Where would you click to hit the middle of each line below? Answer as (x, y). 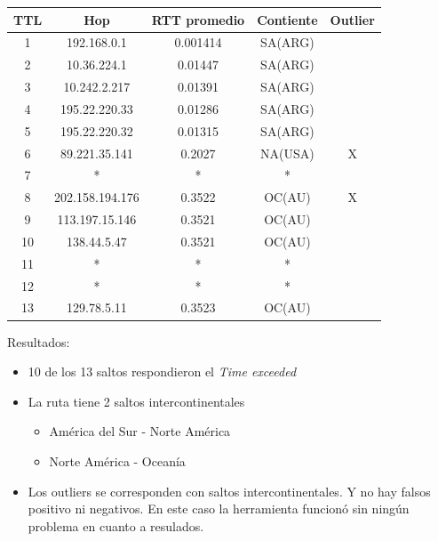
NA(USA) (287, 153)
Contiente (287, 19)
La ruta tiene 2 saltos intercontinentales (136, 401)
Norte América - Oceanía (117, 460)
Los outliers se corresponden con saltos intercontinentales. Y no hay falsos (229, 491)
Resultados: (39, 341)
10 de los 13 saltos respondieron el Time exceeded (162, 371)
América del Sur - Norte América (140, 431)
